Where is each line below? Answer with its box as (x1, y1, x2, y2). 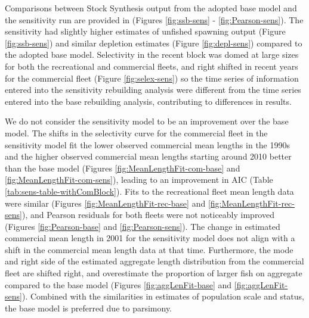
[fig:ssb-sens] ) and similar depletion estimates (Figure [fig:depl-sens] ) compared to (5, 36, 302, 49)
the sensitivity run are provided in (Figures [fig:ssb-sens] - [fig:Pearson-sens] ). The (5, 13, 304, 26)
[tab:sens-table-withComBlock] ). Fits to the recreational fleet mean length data (5, 185, 294, 197)
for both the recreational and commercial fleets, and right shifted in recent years (5, 60, 298, 72)
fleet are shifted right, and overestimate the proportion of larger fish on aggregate (5, 267, 302, 279)
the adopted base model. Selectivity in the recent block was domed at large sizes (5, 48, 299, 61)
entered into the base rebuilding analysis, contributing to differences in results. (5, 95, 292, 107)
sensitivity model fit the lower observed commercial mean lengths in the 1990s (5, 138, 291, 151)
